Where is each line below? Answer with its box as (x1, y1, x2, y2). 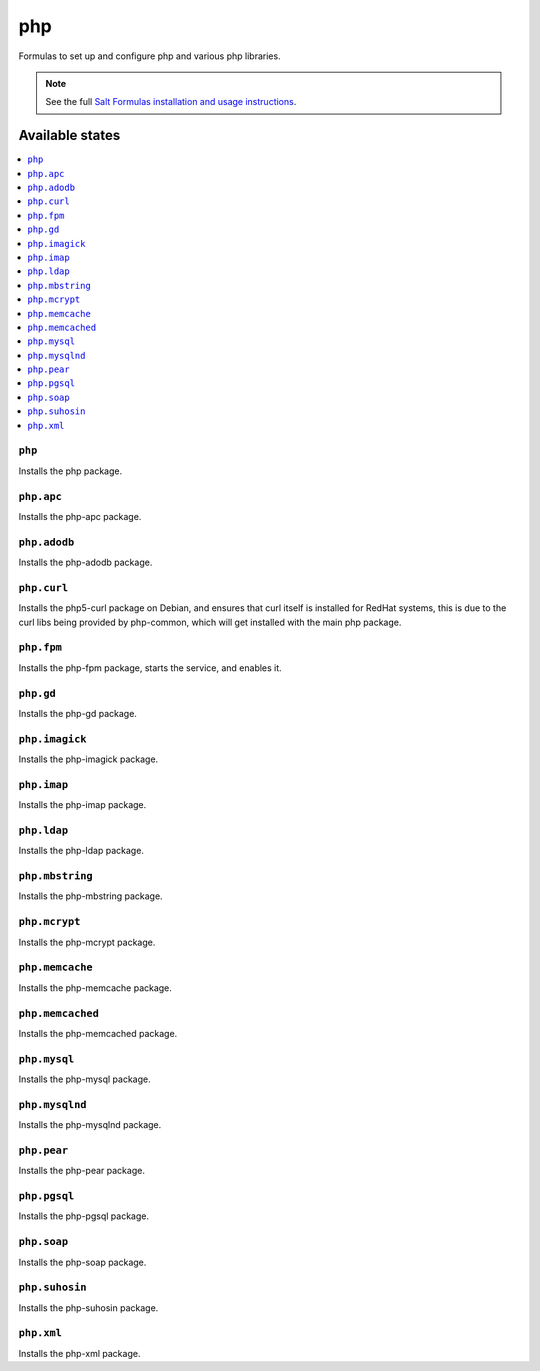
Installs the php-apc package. (18, 510, 142, 522)
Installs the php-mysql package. (18, 1073, 151, 1085)
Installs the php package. (18, 465, 123, 477)
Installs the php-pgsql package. (18, 1210, 150, 1222)
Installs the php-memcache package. (18, 981, 172, 994)
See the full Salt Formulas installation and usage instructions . (45, 96, 297, 108)
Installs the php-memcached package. (18, 1027, 178, 1039)
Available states (18, 127, 121, 144)
